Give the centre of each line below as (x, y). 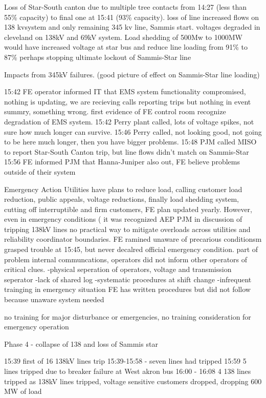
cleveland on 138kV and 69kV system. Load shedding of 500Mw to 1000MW (123, 37)
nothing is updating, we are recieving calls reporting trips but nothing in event (128, 101)
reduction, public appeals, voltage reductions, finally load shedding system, (122, 199)
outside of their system (40, 171)
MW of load (23, 391)
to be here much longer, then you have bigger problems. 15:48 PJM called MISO (130, 142)
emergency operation (37, 327)
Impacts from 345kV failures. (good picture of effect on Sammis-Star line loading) (132, 74)
